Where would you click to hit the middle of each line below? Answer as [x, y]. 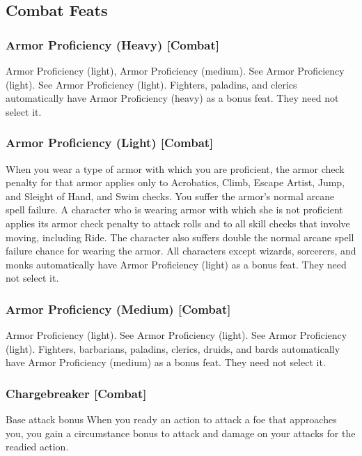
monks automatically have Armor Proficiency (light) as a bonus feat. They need [176, 264]
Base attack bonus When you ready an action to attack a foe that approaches [171, 419]
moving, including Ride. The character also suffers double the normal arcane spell [180, 237]
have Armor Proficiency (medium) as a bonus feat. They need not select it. [166, 362]
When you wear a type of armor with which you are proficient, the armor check [175, 168]
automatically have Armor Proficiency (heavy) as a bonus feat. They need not [172, 98]
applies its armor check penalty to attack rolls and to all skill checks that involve [178, 223]
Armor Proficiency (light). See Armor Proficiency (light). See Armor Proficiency [176, 335]
